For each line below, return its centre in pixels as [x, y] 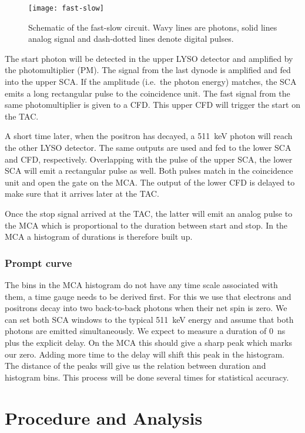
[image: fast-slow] [66, 8]
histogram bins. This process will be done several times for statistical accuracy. [147, 377]
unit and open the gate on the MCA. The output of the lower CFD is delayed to [150, 182]
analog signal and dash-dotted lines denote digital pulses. [131, 39]
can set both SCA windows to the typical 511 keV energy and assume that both [149, 319]
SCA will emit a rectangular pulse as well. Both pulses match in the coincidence [149, 171]
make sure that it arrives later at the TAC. [82, 194]
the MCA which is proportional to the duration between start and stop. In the [146, 225]
